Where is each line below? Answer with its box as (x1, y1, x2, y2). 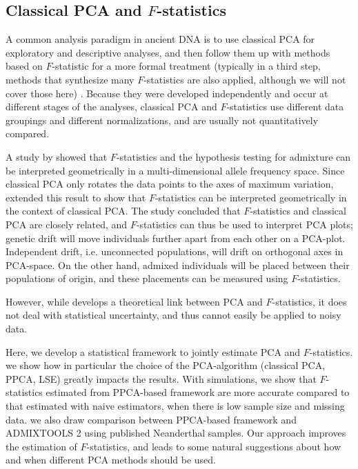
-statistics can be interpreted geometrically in (155, 190, 347, 204)
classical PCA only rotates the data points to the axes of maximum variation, (6, 177, 334, 191)
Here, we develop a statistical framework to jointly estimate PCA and (6, 344, 301, 359)
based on (6, 59, 43, 73)
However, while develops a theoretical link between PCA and (6, 294, 263, 308)
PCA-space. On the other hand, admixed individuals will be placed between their (6, 257, 350, 272)
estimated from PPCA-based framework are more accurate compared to (46, 385, 350, 399)
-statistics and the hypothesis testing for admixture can (116, 149, 351, 163)
